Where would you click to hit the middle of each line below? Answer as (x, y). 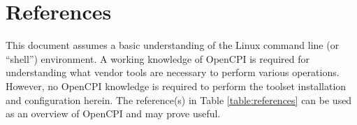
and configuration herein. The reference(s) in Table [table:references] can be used (179, 100)
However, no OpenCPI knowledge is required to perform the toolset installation (176, 86)
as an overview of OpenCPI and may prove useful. (113, 113)
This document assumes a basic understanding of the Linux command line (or (173, 45)
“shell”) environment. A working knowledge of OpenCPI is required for (158, 58)
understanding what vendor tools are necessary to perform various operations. (173, 72)
